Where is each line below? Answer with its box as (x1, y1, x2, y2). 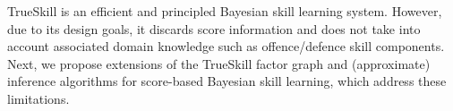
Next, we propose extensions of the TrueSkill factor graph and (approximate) (7, 54, 431, 73)
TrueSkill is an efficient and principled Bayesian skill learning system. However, (7, 2, 442, 20)
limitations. (7, 89, 70, 107)
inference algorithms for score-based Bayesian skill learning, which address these (7, 72, 447, 90)
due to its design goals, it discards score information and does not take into (7, 19, 421, 38)
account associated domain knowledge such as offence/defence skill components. (7, 37, 445, 55)
